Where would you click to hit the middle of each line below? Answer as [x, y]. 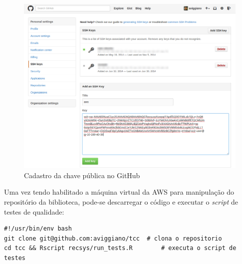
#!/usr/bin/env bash [38, 229]
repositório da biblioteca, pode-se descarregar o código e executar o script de [121, 201]
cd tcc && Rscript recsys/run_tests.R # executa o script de [120, 248]
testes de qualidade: [34, 211]
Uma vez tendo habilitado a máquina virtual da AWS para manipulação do [119, 192]
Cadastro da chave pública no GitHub [82, 175]
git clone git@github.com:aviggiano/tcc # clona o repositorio [113, 238]
